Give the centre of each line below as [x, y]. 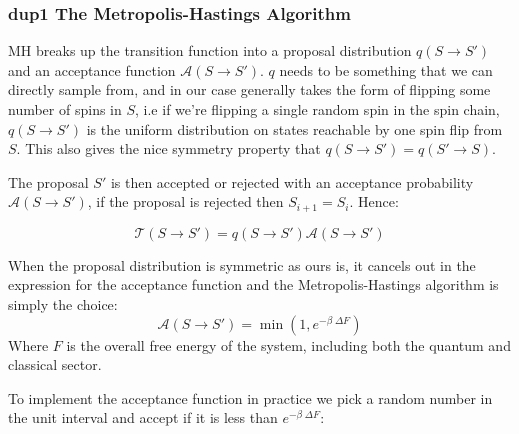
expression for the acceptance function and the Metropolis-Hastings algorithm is [253, 284]
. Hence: [374, 201]
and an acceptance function [92, 69]
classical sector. [55, 364]
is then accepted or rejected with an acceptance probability [292, 181]
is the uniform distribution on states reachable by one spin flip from [294, 128]
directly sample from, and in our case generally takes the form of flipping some [249, 89]
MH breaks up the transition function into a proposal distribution [210, 50]
